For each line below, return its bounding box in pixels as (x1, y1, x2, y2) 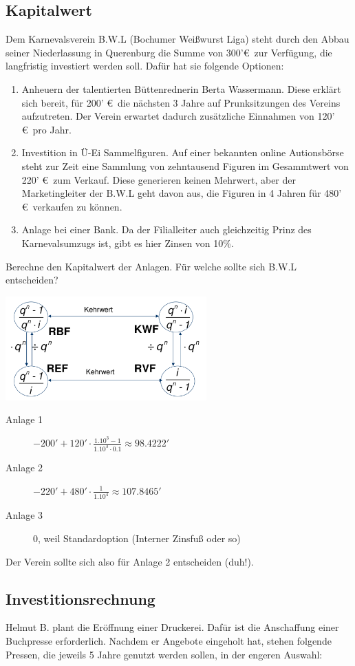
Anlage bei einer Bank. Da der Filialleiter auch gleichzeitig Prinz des (21, 222, 312, 237)
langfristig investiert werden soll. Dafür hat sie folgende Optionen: (6, 58, 284, 73)
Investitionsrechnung (6, 588, 155, 609)
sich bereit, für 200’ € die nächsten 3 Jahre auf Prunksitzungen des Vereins (21, 95, 341, 109)
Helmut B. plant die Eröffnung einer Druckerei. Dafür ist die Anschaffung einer (6, 620, 339, 634)
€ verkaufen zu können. (21, 199, 122, 213)
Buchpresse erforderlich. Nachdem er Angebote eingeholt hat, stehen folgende (6, 634, 332, 648)
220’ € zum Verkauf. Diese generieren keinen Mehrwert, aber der (21, 172, 296, 186)
